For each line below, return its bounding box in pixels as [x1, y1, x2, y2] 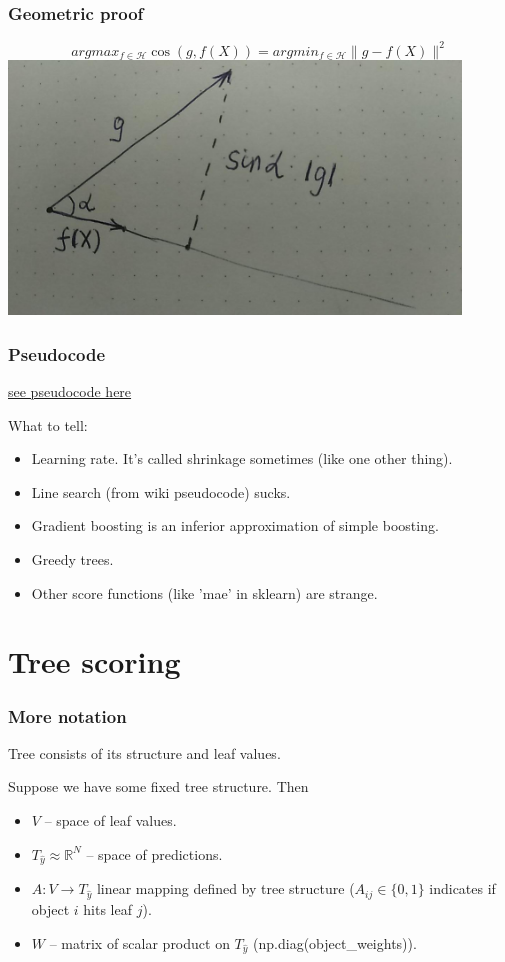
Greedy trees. [31, 549, 114, 570]
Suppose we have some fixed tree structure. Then [8, 776, 309, 797]
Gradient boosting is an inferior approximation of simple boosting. [31, 515, 439, 536]
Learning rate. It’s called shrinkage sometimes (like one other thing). [31, 448, 453, 469]
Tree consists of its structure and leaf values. [8, 742, 281, 763]
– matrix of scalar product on [49, 932, 230, 953]
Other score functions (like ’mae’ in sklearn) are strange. [31, 582, 378, 603]
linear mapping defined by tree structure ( [96, 878, 355, 899]
